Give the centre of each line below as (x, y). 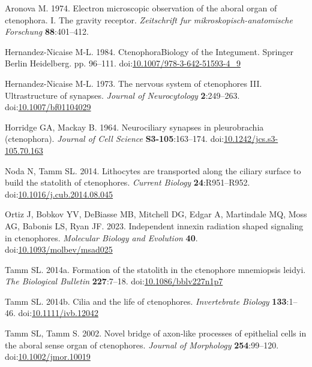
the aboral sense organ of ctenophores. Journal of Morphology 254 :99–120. (142, 345)
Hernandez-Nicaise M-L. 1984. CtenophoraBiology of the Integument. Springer (149, 51)
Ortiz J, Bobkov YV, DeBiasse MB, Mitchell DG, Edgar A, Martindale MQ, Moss (156, 214)
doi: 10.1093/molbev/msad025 (59, 249)
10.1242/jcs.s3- (251, 139)
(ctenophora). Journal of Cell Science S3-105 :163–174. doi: (115, 139)
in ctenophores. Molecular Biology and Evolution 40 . (101, 237)
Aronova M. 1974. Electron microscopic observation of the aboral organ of (141, 8)
